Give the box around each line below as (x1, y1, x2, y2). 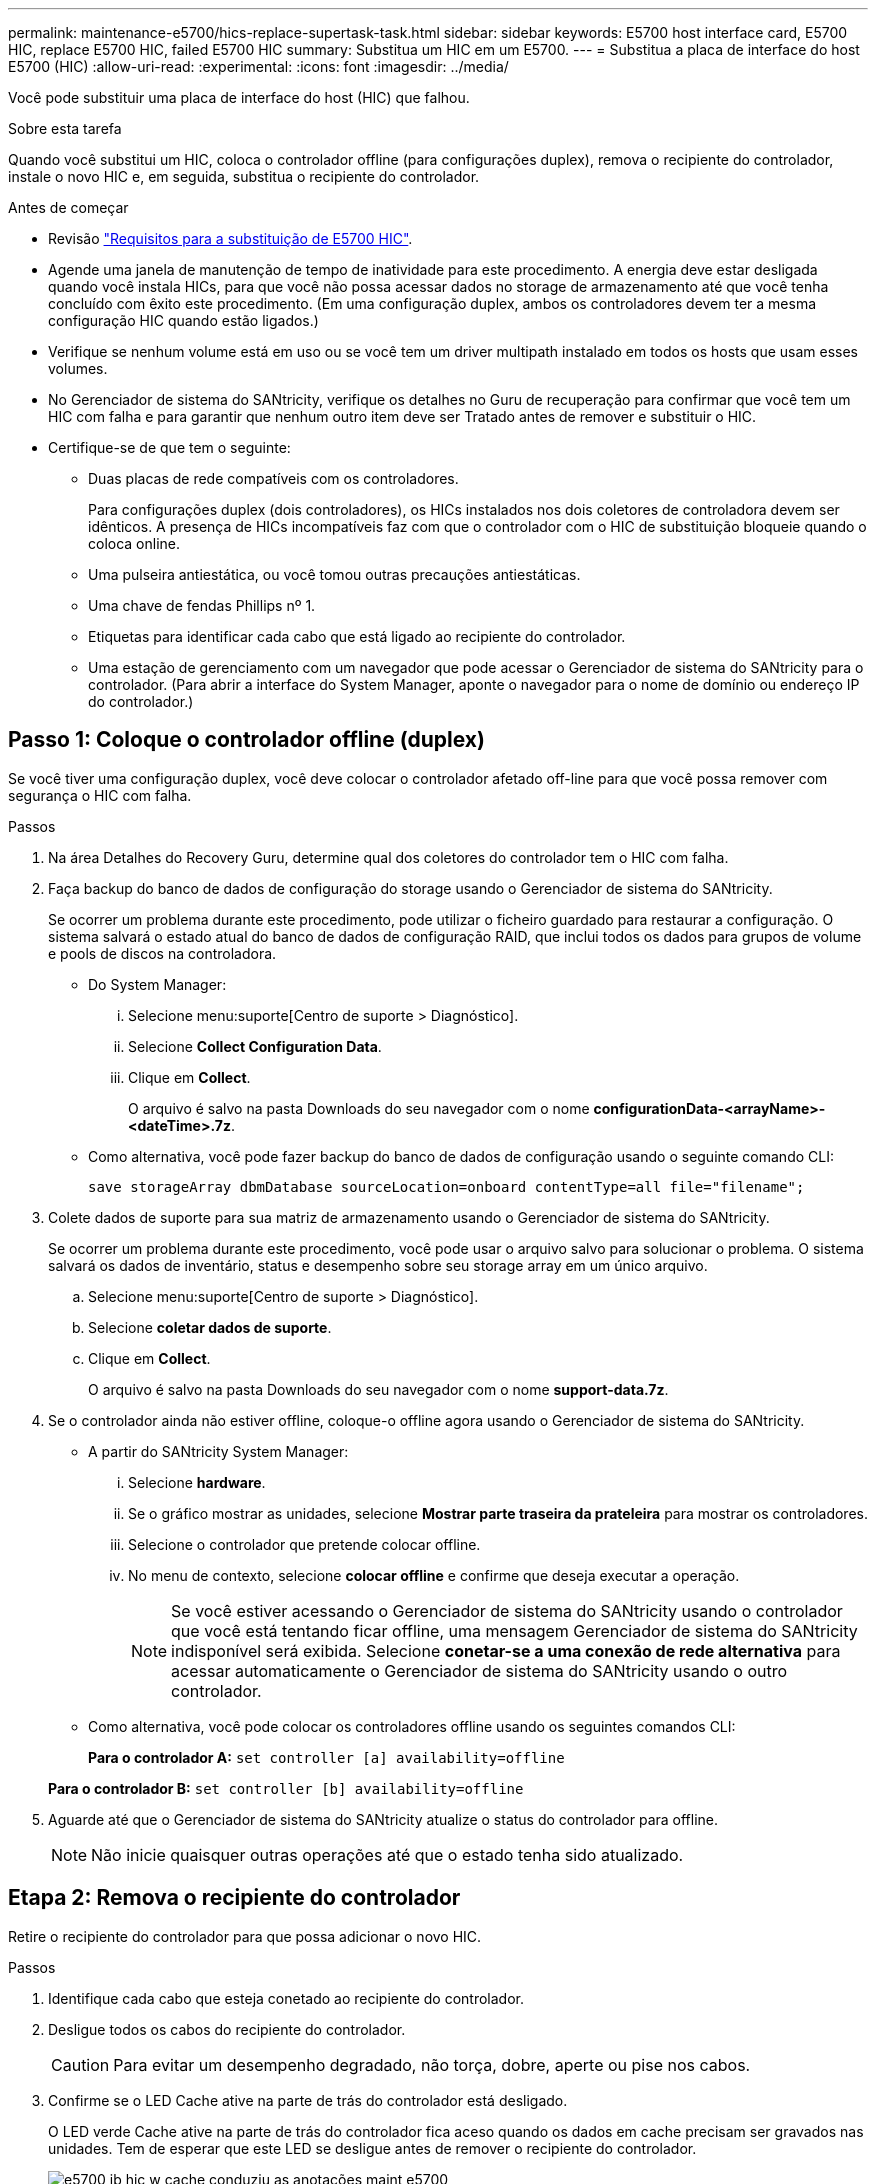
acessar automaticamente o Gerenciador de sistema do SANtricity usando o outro (171, 1660, 788, 1681)
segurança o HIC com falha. (8, 786, 192, 804)
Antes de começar (8, 199, 129, 216)
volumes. (48, 360, 108, 377)
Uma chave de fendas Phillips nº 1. (88, 597, 316, 614)
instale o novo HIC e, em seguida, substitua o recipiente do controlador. (8, 168, 480, 185)
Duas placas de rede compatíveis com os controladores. (88, 470, 459, 487)
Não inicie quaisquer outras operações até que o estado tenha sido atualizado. (91, 1844, 684, 1865)
